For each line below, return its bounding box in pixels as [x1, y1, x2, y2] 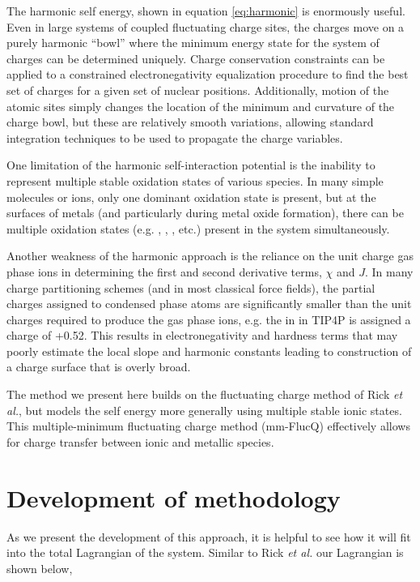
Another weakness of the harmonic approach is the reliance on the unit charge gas [6, 247, 414, 264]
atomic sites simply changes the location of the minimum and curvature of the [6, 97, 395, 114]
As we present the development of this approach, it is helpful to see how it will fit [6, 528, 411, 545]
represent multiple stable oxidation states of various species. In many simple [6, 172, 384, 189]
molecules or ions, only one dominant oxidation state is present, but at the [6, 188, 376, 205]
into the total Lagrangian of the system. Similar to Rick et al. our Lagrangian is [6, 544, 404, 561]
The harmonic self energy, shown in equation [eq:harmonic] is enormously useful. [6, 2, 405, 19]
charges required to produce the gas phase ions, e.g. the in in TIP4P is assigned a [6, 310, 411, 327]
